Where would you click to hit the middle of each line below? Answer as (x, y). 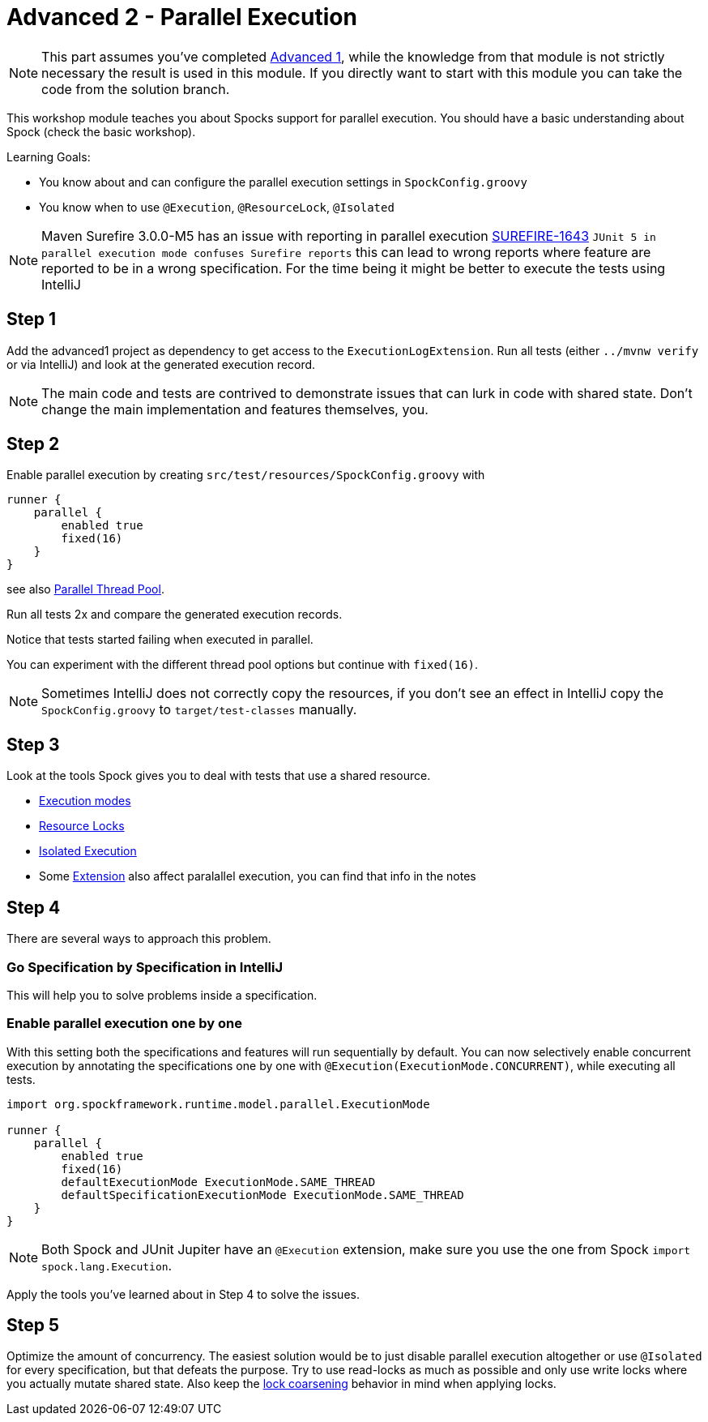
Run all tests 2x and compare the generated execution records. (175, 615)
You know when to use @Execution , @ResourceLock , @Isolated (217, 207)
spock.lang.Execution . (107, 1265)
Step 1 (32, 319)
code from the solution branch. (136, 89)
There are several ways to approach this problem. (139, 939)
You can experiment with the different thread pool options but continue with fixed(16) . (242, 665)
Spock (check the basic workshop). (101, 131)
